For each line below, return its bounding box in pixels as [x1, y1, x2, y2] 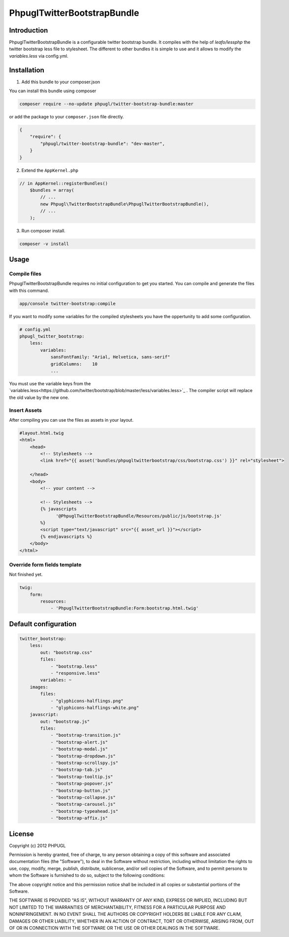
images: [30, 684, 49, 690]
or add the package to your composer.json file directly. [9, 114, 124, 120]
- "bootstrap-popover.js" [50, 781, 113, 787]
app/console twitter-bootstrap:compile [19, 301, 116, 306]
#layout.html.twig [19, 430, 64, 436]
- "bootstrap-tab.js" [50, 767, 103, 773]
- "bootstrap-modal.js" [50, 746, 108, 752]
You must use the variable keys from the [9, 380, 91, 387]
